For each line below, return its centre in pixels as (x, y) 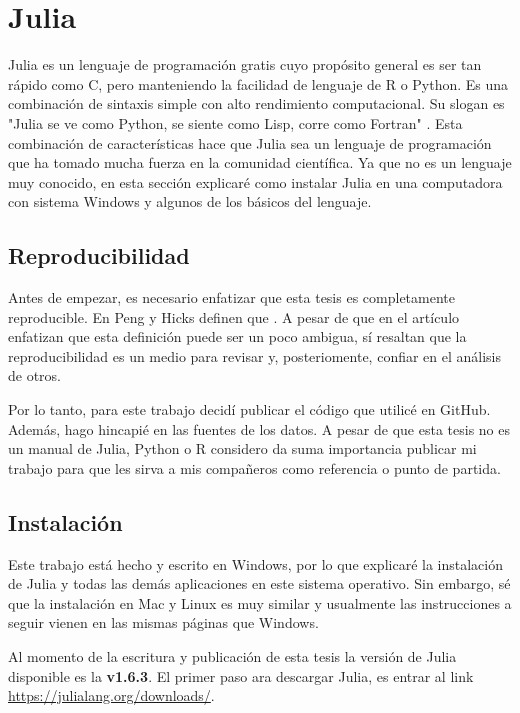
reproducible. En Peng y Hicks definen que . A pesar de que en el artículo (234, 316)
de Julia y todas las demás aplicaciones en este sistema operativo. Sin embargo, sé (259, 583)
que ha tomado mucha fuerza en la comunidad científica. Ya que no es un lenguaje (260, 162)
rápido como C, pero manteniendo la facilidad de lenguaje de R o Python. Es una (258, 83)
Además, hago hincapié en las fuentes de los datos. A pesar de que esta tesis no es (259, 428)
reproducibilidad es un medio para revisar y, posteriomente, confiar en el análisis (255, 355)
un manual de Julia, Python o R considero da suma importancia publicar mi (242, 448)
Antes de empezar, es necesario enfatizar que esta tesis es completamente (231, 297)
